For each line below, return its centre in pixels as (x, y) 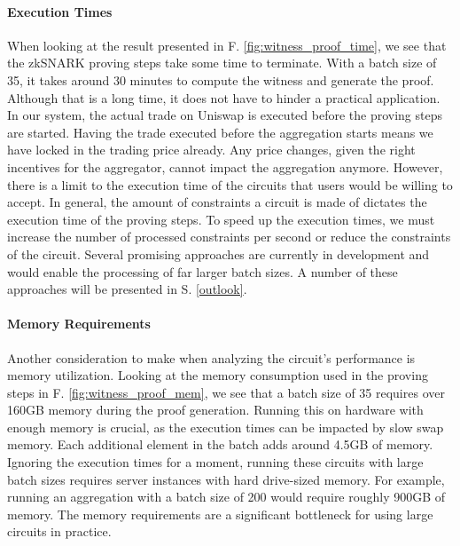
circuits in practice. (59, 531)
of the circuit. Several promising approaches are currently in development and (218, 253)
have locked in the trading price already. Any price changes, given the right (211, 150)
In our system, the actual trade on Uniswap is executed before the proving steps (225, 115)
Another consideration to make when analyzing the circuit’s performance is (211, 357)
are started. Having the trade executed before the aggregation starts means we (220, 132)
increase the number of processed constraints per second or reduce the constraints (229, 237)
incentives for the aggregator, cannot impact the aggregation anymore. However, (225, 166)
